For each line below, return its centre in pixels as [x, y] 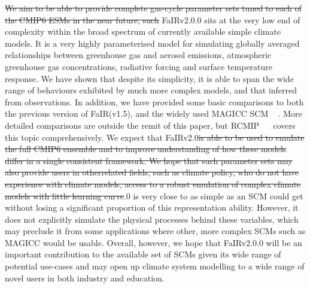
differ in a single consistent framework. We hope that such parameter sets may [149, 160]
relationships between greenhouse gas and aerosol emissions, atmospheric [138, 55]
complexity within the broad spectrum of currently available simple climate [143, 31]
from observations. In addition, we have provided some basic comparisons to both [154, 101]
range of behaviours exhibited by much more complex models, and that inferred [151, 90]
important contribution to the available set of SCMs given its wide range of [143, 254]
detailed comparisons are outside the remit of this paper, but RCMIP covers [150, 125]
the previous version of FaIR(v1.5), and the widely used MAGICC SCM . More [154, 113]
